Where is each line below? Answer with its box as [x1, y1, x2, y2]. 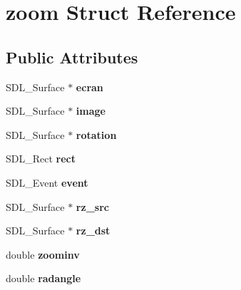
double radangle [6, 271, 81, 286]
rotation [76, 127, 117, 142]
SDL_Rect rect [6, 151, 76, 166]
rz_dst [76, 223, 111, 238]
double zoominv [6, 247, 80, 261]
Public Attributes [6, 46, 138, 68]
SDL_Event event [6, 175, 88, 190]
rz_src [76, 199, 109, 214]
